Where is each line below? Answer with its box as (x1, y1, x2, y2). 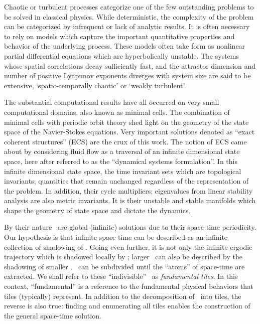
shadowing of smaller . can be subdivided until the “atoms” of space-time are (4, 261, 245, 271)
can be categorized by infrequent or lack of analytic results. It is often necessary (4, 21, 250, 32)
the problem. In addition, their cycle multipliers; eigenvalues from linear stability (4, 185, 253, 196)
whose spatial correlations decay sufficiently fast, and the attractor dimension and (4, 60, 256, 71)
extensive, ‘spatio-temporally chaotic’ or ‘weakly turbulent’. (4, 80, 186, 90)
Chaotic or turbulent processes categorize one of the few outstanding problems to (4, 2, 254, 12)
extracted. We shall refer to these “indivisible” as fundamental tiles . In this (4, 271, 238, 281)
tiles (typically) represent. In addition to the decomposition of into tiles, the (4, 290, 241, 301)
